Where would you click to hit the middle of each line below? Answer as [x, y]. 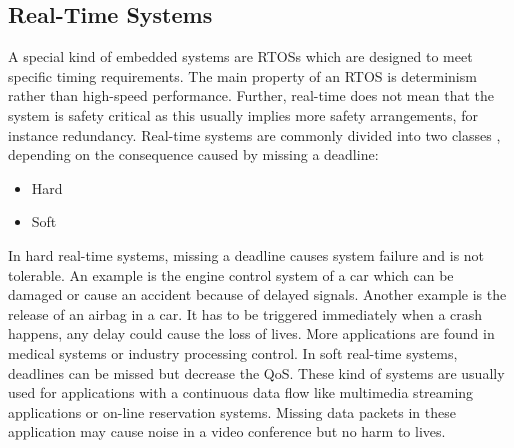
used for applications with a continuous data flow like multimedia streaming [241, 392]
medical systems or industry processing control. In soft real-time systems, [233, 352]
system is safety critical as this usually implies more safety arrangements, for [243, 114]
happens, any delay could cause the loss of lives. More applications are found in [251, 333]
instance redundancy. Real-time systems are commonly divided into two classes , [254, 134]
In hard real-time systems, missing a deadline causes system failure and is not [246, 254]
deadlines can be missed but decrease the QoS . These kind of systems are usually [256, 372]
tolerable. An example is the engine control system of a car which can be [231, 274]
